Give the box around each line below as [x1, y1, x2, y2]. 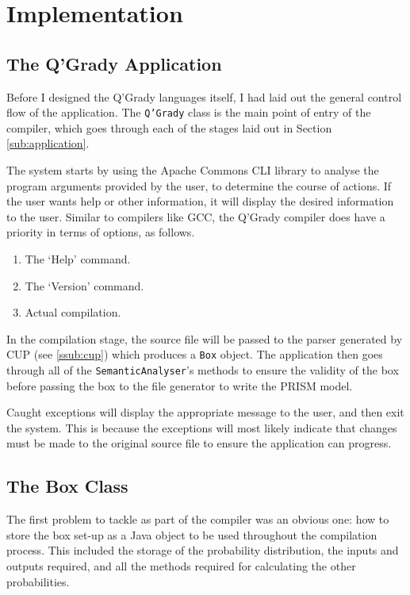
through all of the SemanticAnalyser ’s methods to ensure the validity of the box [6, 362, 399, 378]
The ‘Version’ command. [25, 277, 144, 294]
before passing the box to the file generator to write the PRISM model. [6, 377, 353, 393]
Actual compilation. [25, 304, 121, 321]
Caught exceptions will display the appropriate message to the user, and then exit [6, 404, 404, 420]
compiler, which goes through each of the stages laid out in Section [6, 119, 332, 136]
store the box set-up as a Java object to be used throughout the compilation [6, 526, 377, 543]
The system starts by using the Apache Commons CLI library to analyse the [6, 162, 379, 178]
